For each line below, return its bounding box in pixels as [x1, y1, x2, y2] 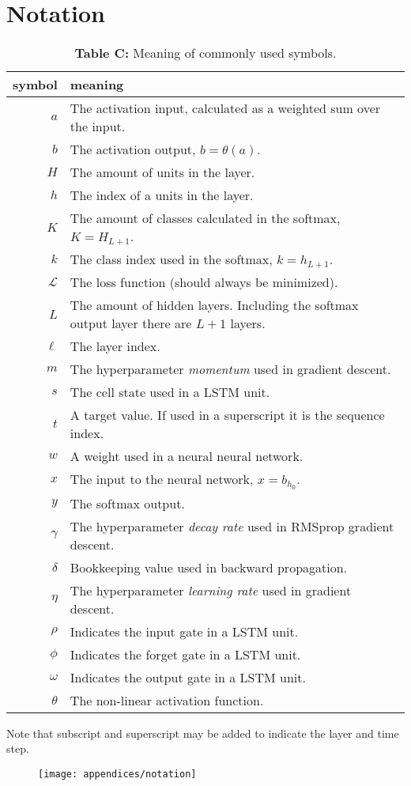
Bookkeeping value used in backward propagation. [70, 557, 348, 576]
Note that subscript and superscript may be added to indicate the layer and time [6, 724, 399, 741]
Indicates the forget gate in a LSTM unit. [70, 644, 301, 663]
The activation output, [70, 140, 196, 159]
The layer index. [70, 337, 160, 356]
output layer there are [70, 314, 192, 333]
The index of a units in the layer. [70, 186, 254, 205]
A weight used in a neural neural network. [70, 447, 304, 466]
